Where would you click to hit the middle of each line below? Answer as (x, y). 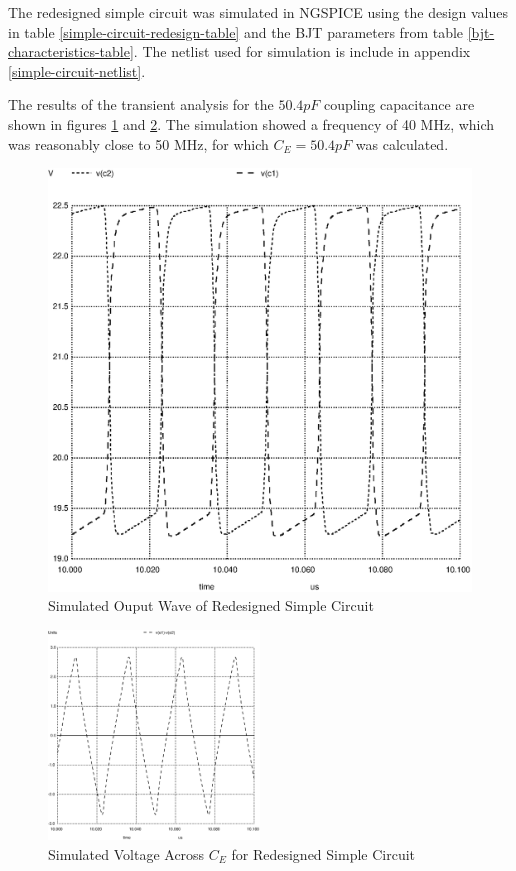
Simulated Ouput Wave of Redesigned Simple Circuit (211, 605)
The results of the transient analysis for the (141, 104)
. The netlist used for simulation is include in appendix (302, 51)
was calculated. (402, 143)
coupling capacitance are (399, 104)
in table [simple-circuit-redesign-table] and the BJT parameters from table (236, 31)
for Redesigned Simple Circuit (323, 853)
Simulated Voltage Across (126, 853)
